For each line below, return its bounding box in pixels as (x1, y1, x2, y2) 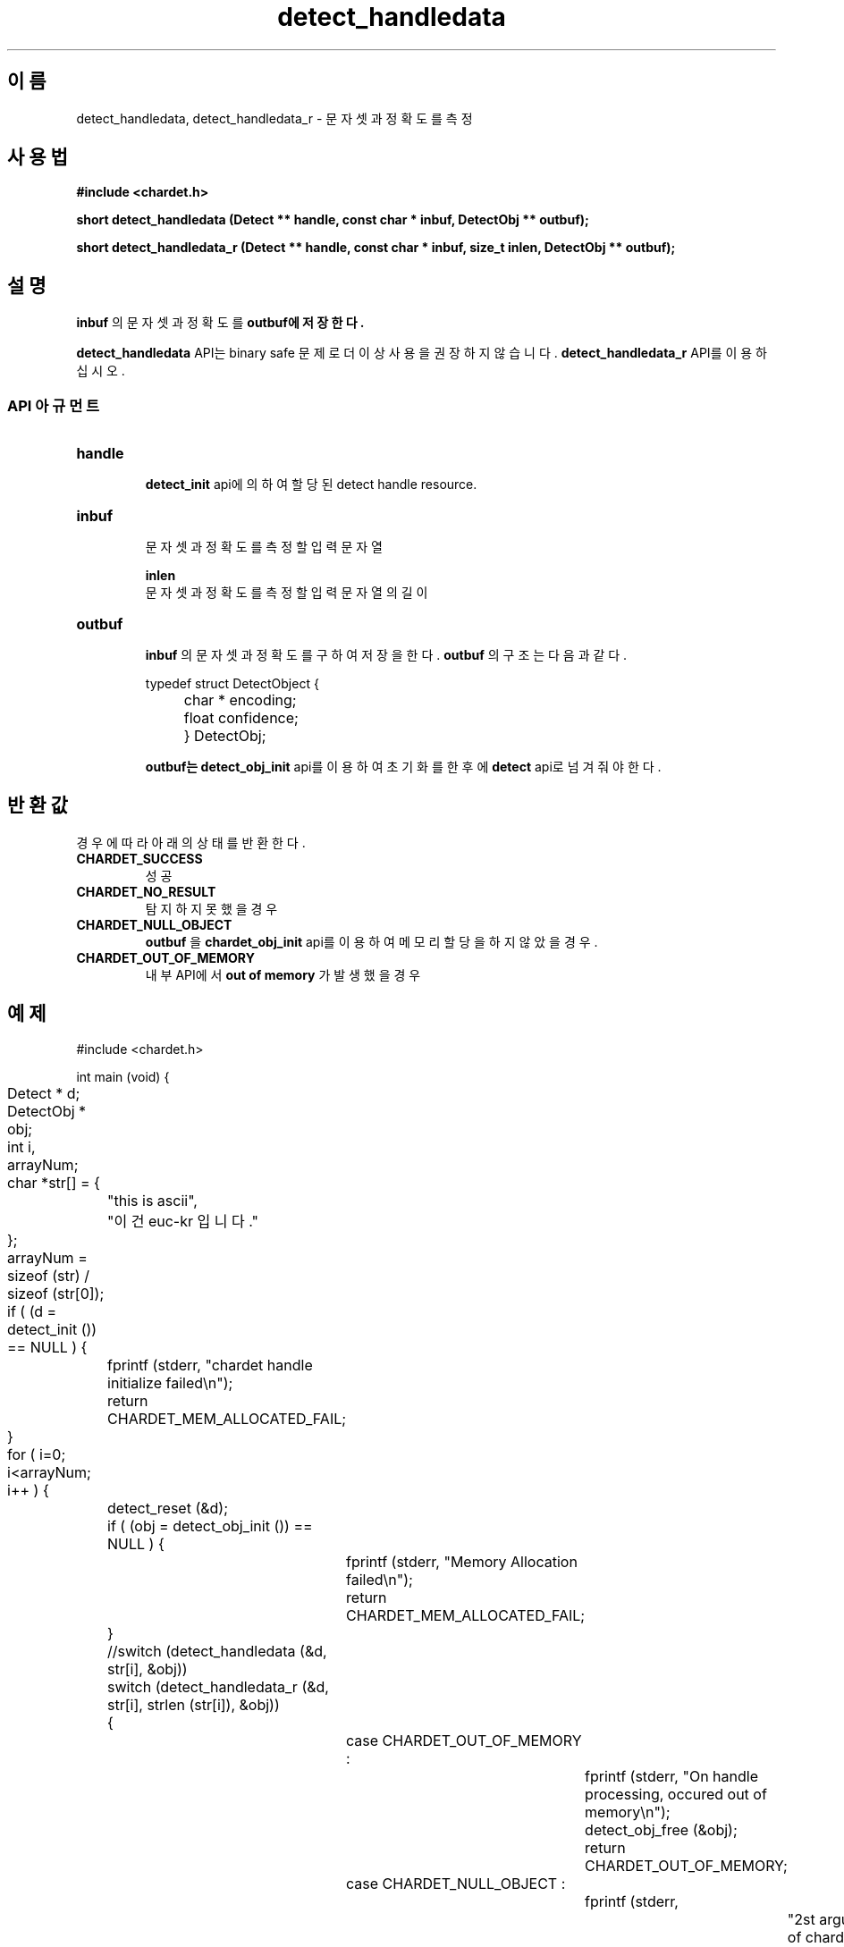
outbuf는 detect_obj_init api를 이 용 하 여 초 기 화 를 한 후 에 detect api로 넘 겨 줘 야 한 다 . (145, 759, 662, 775)
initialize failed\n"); (107, 1373, 233, 1392)
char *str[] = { (7, 1173, 100, 1192)
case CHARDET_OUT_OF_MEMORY (346, 1731, 582, 1749)
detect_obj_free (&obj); (585, 1820, 738, 1839)
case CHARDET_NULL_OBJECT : (346, 1874, 566, 1892)
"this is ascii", (107, 1191, 198, 1209)
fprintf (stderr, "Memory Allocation (346, 1552, 578, 1571)
